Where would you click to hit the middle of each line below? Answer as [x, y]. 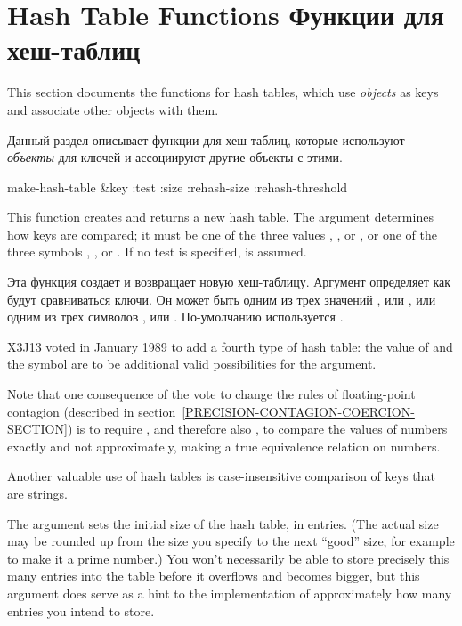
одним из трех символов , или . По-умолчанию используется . [175, 317]
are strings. [37, 493]
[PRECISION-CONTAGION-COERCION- [298, 411]
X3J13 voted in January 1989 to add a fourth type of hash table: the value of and [230, 346]
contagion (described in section [92, 411]
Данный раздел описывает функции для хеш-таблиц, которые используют [206, 139]
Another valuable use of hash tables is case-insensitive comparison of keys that [222, 476]
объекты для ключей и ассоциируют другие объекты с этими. [175, 157]
